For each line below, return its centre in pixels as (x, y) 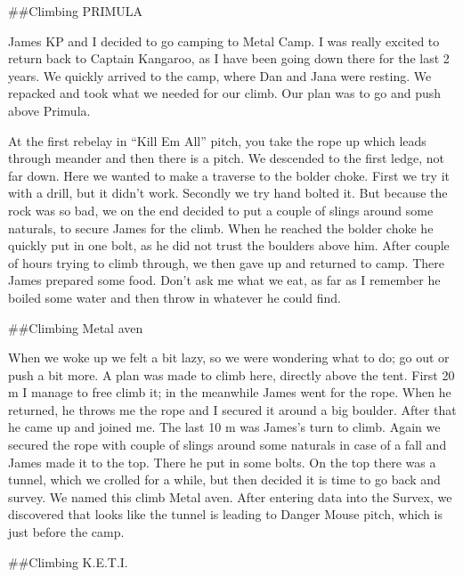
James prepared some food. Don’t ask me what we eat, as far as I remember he (224, 280)
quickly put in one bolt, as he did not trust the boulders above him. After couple (229, 245)
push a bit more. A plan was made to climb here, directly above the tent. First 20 (231, 374)
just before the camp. (66, 532)
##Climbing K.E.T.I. (68, 561)
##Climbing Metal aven (76, 327)
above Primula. (49, 110)
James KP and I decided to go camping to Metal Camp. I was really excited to (224, 41)
